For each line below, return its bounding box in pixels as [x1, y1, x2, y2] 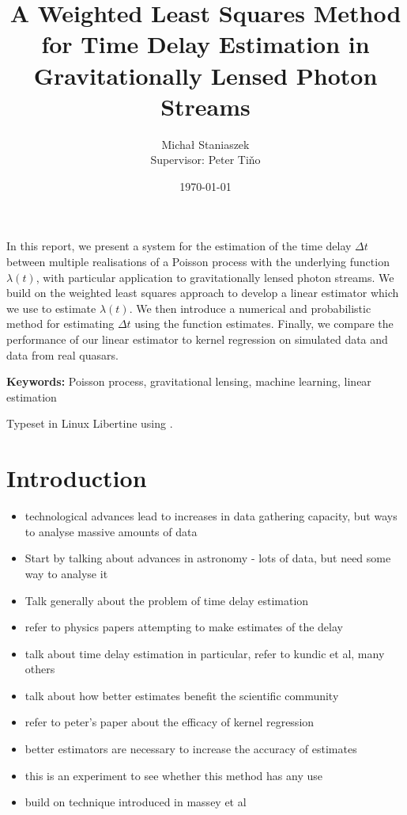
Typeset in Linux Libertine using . [6, 415, 173, 432]
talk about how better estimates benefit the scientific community [24, 687, 339, 703]
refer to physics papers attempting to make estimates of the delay [24, 619, 343, 635]
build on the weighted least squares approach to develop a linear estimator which [6, 284, 399, 301]
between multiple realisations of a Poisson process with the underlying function [6, 253, 390, 270]
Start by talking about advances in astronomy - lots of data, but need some [24, 550, 391, 566]
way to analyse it [24, 565, 108, 581]
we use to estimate [6, 299, 96, 316]
